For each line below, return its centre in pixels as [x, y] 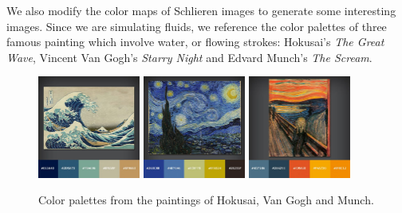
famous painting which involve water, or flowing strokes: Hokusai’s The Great [195, 42]
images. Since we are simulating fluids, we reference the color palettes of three [197, 26]
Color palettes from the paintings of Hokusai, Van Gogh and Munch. [206, 200]
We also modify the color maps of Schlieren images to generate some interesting [201, 10]
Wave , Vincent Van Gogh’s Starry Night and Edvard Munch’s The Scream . [189, 57]
